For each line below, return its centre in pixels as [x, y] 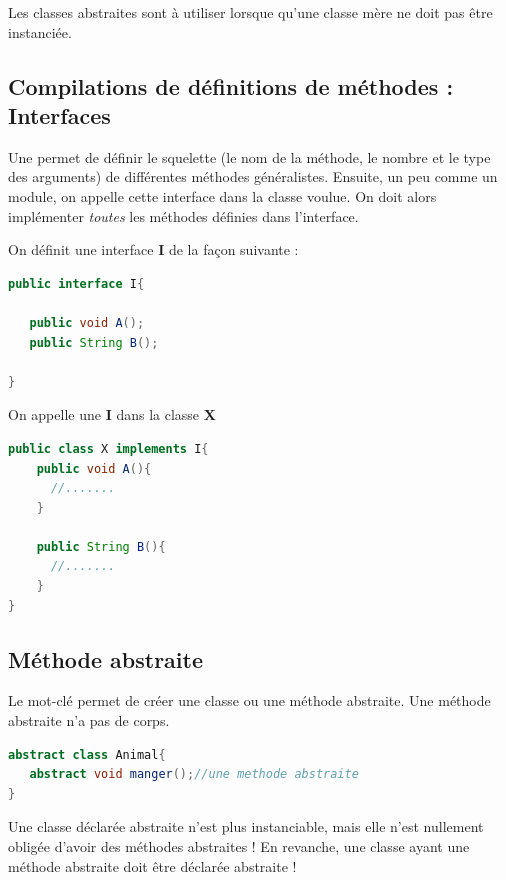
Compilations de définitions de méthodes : [231, 85]
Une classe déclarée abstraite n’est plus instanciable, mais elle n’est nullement [246, 826]
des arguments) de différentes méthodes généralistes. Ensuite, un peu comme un [253, 176]
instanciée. [40, 31]
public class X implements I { [108, 448]
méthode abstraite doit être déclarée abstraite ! [152, 865]
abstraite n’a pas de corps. [89, 720]
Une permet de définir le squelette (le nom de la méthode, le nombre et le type [249, 156]
